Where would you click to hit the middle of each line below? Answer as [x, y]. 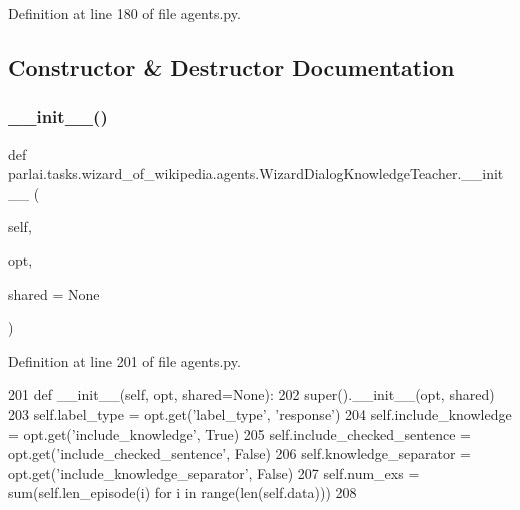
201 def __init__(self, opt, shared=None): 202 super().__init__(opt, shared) [251, 394]
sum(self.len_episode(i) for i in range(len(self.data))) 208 [182, 492]
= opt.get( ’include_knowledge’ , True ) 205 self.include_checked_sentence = [239, 433]
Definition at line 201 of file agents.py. [124, 360]
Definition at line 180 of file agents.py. [124, 13]
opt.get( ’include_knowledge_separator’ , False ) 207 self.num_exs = [214, 472]
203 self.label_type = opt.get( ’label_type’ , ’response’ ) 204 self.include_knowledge [260, 413]
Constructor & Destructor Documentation [231, 66]
